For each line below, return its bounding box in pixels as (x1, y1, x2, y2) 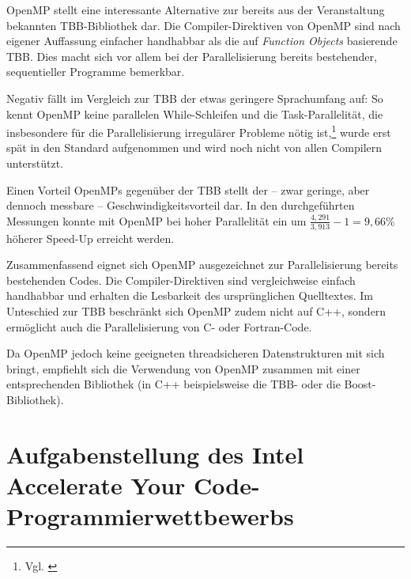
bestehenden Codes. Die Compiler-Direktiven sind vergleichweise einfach (6, 271, 356, 288)
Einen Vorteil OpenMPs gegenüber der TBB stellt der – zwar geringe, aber (6, 181, 370, 198)
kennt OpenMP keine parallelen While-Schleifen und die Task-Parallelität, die (6, 105, 383, 122)
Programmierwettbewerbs (6, 500, 294, 532)
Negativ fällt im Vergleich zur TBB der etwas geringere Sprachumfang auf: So (6, 89, 383, 106)
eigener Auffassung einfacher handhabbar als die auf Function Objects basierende (6, 32, 398, 49)
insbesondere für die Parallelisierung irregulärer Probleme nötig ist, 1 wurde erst (6, 122, 391, 140)
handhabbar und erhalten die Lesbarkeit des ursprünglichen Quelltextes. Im (6, 287, 373, 304)
